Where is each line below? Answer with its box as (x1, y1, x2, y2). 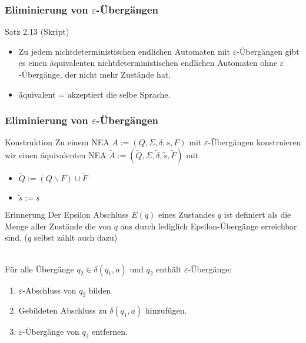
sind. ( (5, 231, 28, 244)
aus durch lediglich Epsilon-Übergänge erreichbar (120, 219, 297, 232)
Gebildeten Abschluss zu (18, 304, 107, 317)
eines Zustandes (158, 208, 215, 221)
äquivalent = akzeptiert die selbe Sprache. (18, 88, 171, 100)
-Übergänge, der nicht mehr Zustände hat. (18, 68, 171, 80)
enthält (156, 262, 182, 275)
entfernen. (92, 325, 128, 338)
